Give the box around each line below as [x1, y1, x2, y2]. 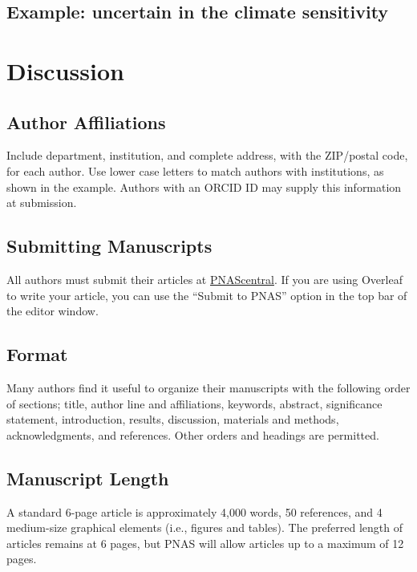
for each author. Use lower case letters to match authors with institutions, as [6, 162, 384, 179]
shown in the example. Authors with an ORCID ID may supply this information [6, 178, 402, 195]
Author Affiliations [6, 109, 166, 134]
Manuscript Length [6, 465, 169, 490]
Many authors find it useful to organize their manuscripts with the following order [6, 379, 411, 396]
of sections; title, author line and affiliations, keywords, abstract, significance [6, 395, 383, 412]
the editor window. [6, 302, 99, 319]
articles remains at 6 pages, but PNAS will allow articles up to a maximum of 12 [6, 534, 404, 551]
